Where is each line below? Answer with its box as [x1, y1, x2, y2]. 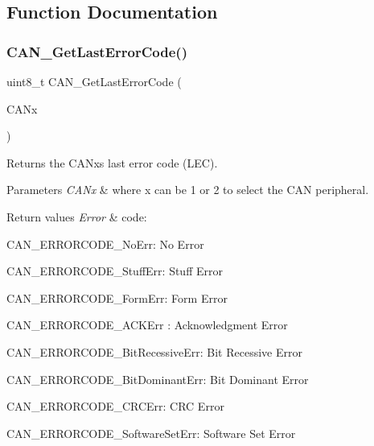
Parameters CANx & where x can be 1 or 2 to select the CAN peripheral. [6, 181, 369, 198]
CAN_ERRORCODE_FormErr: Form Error [6, 289, 228, 306]
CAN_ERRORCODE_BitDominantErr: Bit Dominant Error [6, 370, 309, 387]
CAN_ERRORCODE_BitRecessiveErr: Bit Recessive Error [6, 343, 302, 360]
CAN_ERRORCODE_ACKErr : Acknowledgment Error [6, 316, 288, 333]
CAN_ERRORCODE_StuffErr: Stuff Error [6, 262, 223, 279]
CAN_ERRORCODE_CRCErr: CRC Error [6, 398, 224, 415]
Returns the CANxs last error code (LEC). [6, 154, 218, 171]
